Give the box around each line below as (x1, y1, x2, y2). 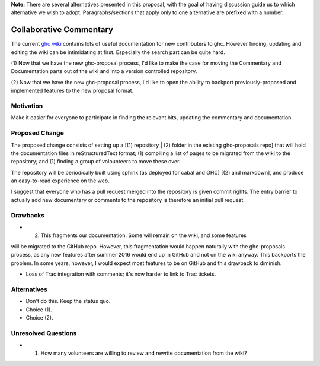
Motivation (11, 102, 43, 110)
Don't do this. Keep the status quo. (25, 298, 111, 305)
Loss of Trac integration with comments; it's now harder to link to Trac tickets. (25, 270, 216, 277)
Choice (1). (25, 306, 53, 313)
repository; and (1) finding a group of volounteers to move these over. (11, 158, 181, 165)
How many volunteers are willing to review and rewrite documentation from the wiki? (40, 349, 247, 356)
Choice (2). (25, 314, 53, 321)
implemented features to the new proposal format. (11, 87, 134, 94)
